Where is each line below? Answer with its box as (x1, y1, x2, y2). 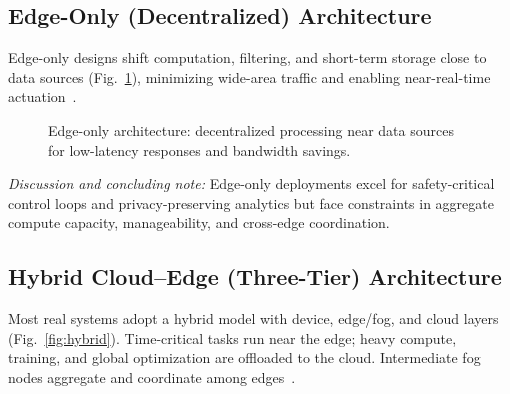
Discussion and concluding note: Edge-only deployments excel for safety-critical (8, 173, 495, 194)
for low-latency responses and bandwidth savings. (48, 139, 351, 160)
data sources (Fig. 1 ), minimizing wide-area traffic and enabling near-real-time (8, 66, 491, 87)
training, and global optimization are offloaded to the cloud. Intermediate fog (8, 347, 481, 368)
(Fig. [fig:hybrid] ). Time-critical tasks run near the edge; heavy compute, (8, 327, 457, 348)
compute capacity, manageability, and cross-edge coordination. (8, 212, 390, 233)
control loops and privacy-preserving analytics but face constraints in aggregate (8, 192, 494, 213)
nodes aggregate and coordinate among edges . (8, 366, 296, 387)
